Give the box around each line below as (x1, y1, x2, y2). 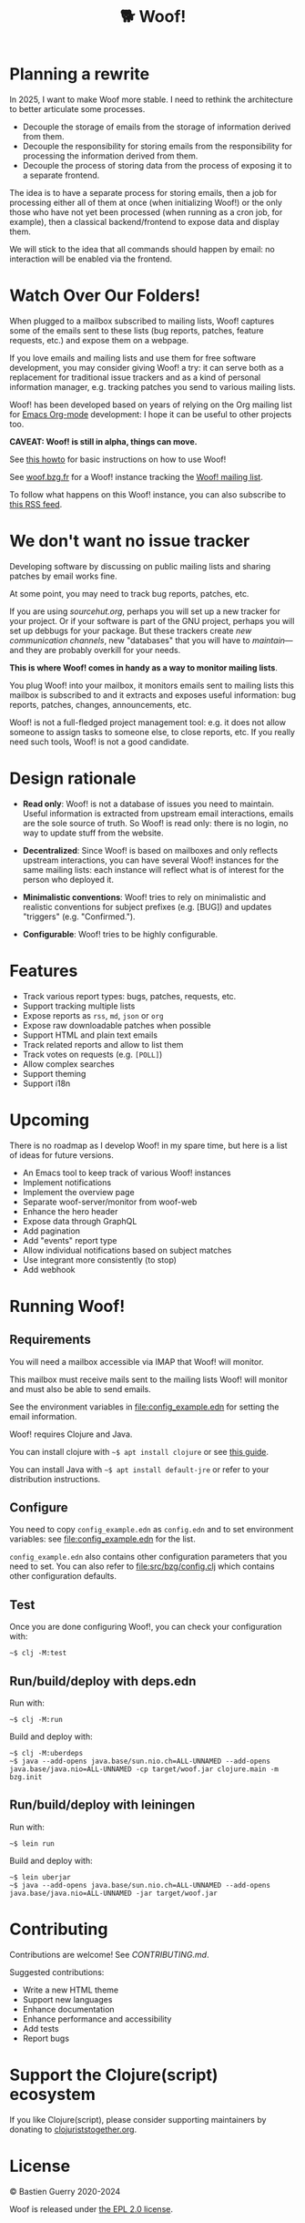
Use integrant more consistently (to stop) (22, 1254, 178, 1265)
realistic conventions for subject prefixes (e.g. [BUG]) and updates (22, 901, 272, 912)
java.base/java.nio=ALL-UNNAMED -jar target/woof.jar (9, 1889, 219, 1898)
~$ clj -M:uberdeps (9, 1749, 84, 1758)
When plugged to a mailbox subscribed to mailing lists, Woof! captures (9, 315, 275, 326)
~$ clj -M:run (9, 1716, 64, 1725)
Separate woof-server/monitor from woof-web (22, 1196, 198, 1207)
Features (9, 960, 78, 981)
